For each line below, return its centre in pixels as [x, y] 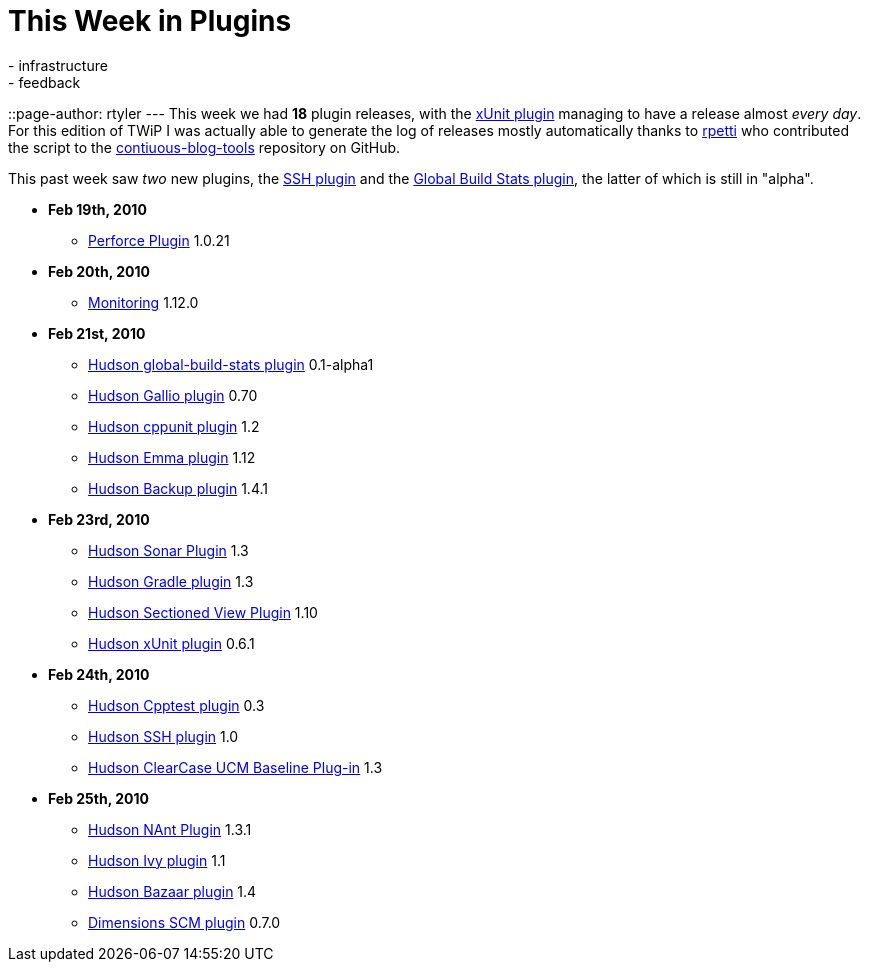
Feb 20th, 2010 [99, 271]
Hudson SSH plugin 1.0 [163, 736]
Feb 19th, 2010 [97, 209]
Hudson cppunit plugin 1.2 [174, 426]
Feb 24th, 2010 [99, 674]
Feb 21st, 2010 [97, 333]
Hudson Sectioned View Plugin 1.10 [203, 612]
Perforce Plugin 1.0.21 [159, 240]
